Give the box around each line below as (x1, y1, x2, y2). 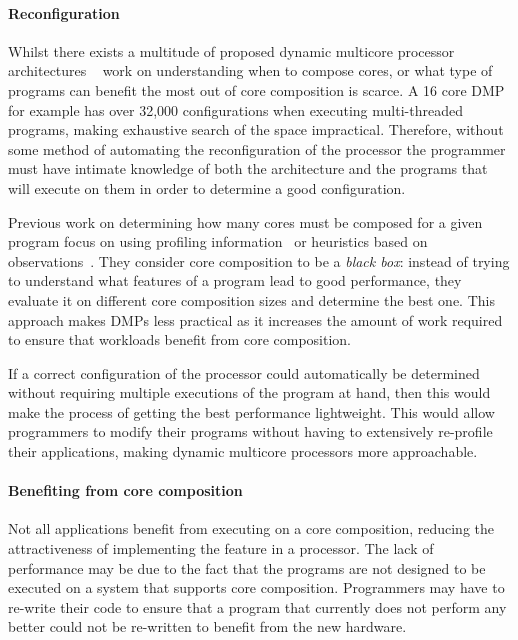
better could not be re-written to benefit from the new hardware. (8, 616, 407, 637)
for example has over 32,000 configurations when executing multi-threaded (8, 99, 463, 120)
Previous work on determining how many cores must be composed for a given (8, 211, 483, 232)
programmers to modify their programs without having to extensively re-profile (8, 421, 493, 442)
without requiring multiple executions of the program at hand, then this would (8, 382, 491, 403)
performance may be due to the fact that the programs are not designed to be (8, 557, 486, 578)
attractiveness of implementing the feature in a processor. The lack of (8, 538, 434, 559)
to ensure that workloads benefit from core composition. (8, 329, 351, 350)
